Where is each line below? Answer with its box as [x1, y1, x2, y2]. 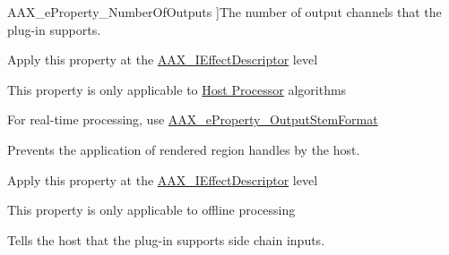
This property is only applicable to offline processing [7, 200, 296, 219]
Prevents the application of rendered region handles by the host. [7, 140, 360, 158]
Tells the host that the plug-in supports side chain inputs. [7, 230, 325, 249]
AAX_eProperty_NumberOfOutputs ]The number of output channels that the [7, 3, 442, 21]
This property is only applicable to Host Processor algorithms [7, 80, 347, 98]
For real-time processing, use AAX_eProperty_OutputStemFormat [7, 110, 378, 129]
